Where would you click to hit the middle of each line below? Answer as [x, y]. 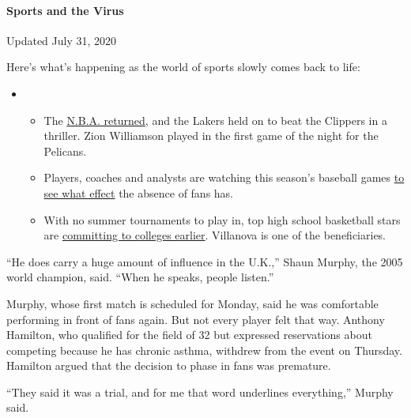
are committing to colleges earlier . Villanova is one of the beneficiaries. [215, 235]
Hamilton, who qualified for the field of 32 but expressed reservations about [189, 335]
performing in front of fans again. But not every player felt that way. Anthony [196, 319]
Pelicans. [65, 151]
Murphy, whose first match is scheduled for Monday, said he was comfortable [192, 303]
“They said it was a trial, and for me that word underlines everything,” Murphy [200, 392]
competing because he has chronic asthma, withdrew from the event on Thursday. [204, 350]
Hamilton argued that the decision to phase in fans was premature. [169, 365]
